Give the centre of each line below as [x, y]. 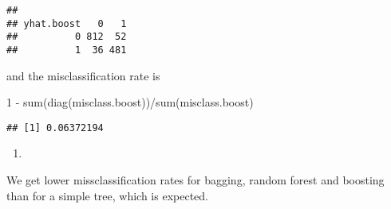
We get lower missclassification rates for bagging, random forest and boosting [195, 180]
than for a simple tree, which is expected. [107, 195]
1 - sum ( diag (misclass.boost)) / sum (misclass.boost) [130, 102]
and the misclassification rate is [83, 75]
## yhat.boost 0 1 [67, 23]
